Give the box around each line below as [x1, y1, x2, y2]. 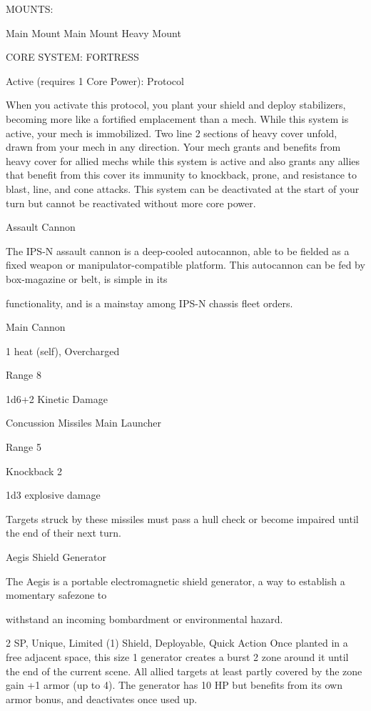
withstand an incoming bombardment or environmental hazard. [6, 611, 283, 626]
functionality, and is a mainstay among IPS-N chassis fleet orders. [6, 295, 293, 310]
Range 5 [6, 439, 41, 454]
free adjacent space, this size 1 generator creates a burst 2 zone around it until [6, 650, 349, 664]
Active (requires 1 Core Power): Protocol [6, 73, 184, 88]
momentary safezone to [6, 587, 107, 602]
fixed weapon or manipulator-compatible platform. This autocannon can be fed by [6, 257, 365, 272]
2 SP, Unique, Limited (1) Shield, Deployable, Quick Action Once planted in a [6, 635, 348, 650]
